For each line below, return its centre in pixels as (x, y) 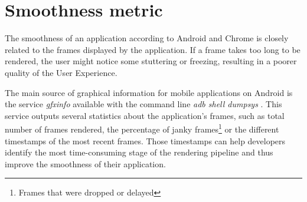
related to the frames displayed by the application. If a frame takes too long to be (153, 49)
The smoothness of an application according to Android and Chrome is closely (147, 38)
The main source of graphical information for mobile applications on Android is (149, 92)
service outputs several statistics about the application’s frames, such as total (145, 115)
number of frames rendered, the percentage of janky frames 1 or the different (142, 128)
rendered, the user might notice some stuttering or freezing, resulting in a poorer (151, 61)
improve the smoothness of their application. (85, 163)
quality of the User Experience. (61, 72)
